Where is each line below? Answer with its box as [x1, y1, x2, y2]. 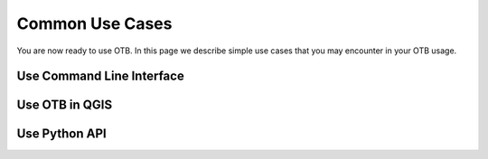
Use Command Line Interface [16, 69, 184, 84]
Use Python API [16, 126, 108, 142]
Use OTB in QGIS [16, 98, 113, 113]
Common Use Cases [16, 14, 173, 33]
